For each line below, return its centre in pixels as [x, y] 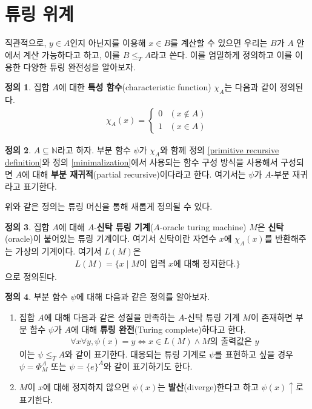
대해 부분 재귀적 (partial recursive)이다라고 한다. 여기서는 [139, 174]
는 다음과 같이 [251, 87]
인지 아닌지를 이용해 [108, 43]
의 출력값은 [231, 342]
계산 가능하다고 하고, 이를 [71, 54]
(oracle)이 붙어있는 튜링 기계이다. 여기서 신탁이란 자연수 [111, 238]
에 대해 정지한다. [205, 264]
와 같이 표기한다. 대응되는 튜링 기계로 [136, 354]
